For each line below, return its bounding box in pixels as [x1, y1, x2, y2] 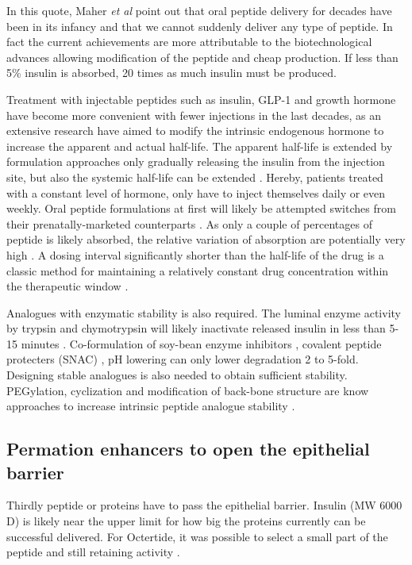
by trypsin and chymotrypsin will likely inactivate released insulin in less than [6, 320, 386, 336]
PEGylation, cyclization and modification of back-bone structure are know [6, 382, 369, 398]
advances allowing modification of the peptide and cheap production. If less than [6, 48, 399, 65]
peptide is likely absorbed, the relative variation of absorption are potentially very [6, 231, 406, 248]
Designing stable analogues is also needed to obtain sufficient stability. [6, 367, 348, 383]
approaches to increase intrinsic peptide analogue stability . [6, 398, 295, 414]
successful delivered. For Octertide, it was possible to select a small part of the [6, 528, 388, 544]
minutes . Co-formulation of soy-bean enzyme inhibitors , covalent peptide [21, 335, 382, 352]
